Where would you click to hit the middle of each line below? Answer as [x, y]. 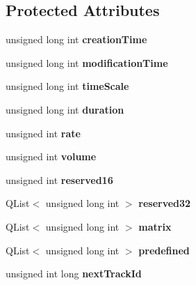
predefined [164, 250]
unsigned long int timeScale [67, 86]
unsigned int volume [51, 156]
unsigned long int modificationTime [87, 62]
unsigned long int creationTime [76, 39]
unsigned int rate [43, 133]
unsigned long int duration [65, 109]
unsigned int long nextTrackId [74, 274]
